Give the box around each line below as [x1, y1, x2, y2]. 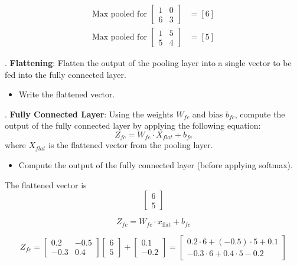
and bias [192, 107, 223, 120]
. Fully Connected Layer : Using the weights [5, 107, 174, 120]
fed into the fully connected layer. [5, 68, 126, 80]
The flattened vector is [5, 178, 87, 191]
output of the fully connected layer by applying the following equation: [5, 119, 261, 132]
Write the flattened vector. [18, 88, 115, 100]
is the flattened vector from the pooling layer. [48, 139, 213, 151]
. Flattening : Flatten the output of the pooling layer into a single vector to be [5, 57, 292, 69]
